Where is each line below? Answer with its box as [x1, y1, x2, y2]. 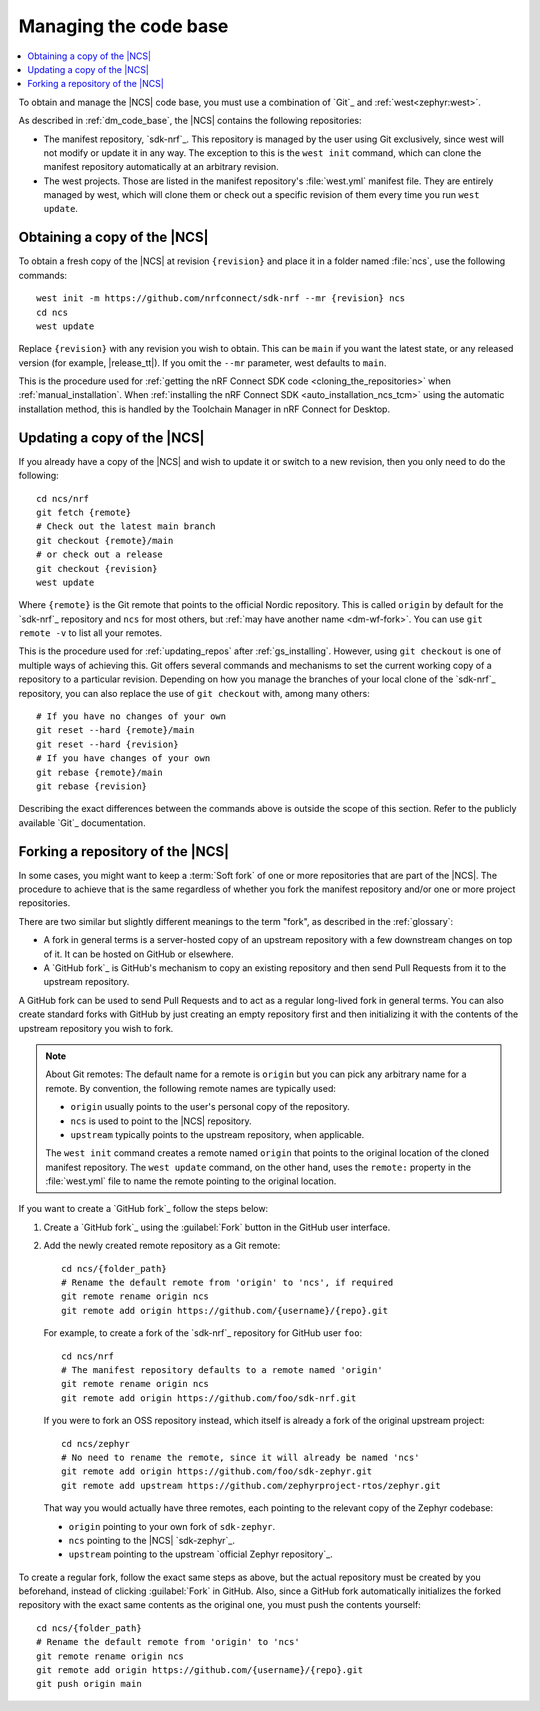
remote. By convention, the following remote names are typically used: [45, 1082, 337, 1094]
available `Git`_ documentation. [18, 816, 146, 829]
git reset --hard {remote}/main [36, 725, 195, 736]
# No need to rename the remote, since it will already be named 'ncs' [61, 1451, 420, 1463]
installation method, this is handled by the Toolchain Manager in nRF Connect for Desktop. [18, 403, 390, 415]
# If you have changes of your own [36, 753, 211, 764]
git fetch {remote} [36, 506, 132, 518]
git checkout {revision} [36, 563, 158, 574]
